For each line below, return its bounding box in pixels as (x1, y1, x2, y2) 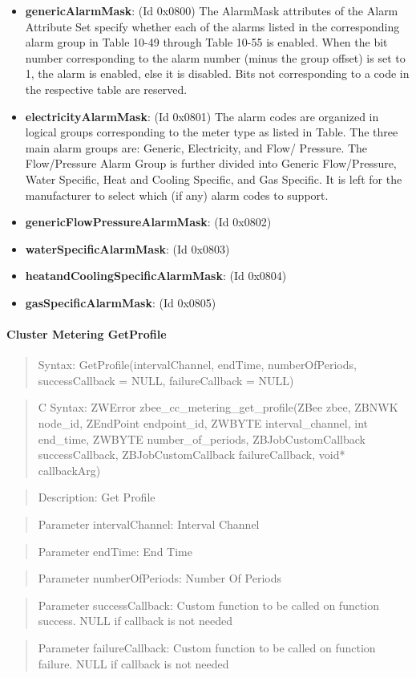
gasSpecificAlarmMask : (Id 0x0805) (25, 294, 216, 311)
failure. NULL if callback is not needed (38, 655, 229, 672)
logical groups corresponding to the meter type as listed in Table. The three (25, 124, 398, 140)
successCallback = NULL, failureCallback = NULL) (38, 371, 294, 388)
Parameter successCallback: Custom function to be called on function (38, 596, 380, 613)
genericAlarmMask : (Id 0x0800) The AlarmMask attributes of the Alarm (25, 2, 398, 18)
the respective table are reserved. (25, 80, 188, 97)
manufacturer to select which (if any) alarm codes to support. (25, 186, 329, 203)
